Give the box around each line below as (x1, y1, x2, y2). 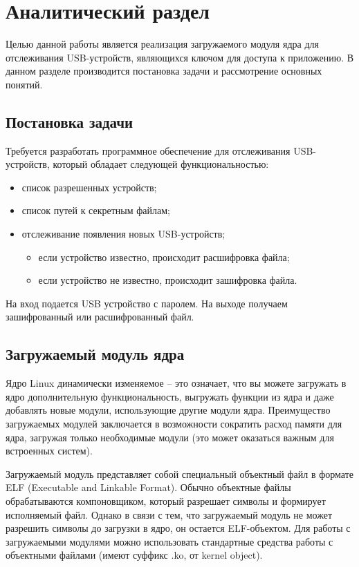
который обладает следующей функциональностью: (53, 157, 269, 171)
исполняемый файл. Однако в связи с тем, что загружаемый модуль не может (6, 507, 333, 521)
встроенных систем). (6, 443, 93, 458)
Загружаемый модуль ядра (6, 343, 185, 365)
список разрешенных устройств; (21, 180, 157, 194)
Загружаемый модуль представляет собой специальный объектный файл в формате (6, 466, 354, 481)
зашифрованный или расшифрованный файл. (6, 309, 194, 324)
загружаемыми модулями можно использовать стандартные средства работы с (6, 534, 333, 548)
